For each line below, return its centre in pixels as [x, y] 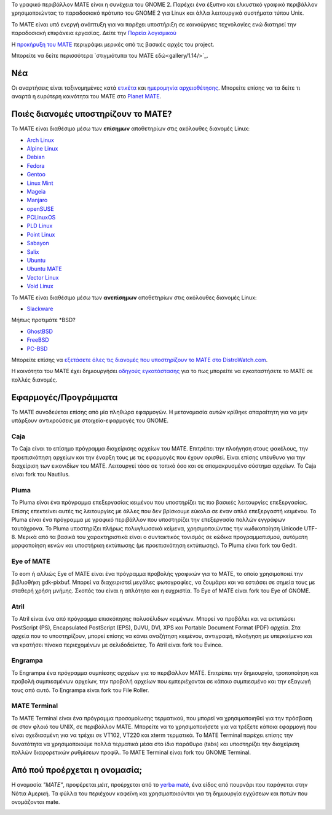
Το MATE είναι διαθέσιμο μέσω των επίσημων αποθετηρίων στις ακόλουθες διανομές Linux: [131, 128]
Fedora [36, 165]
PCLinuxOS [41, 218]
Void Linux [40, 286]
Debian [36, 157]
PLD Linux [40, 226]
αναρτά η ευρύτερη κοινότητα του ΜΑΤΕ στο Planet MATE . [86, 96]
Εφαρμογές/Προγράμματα [65, 397]
